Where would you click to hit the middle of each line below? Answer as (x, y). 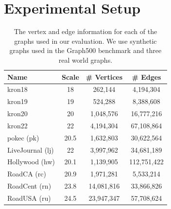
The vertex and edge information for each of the (85, 31)
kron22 (17, 125)
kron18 (17, 89)
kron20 (17, 113)
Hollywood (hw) (31, 162)
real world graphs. (85, 60)
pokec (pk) (23, 137)
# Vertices (104, 77)
